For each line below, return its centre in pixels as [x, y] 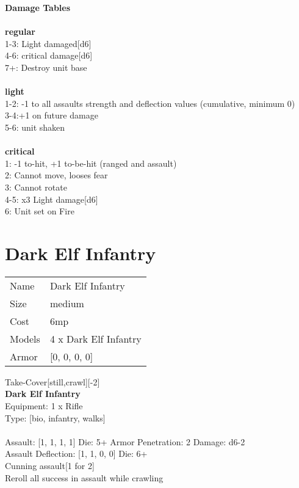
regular [20, 31]
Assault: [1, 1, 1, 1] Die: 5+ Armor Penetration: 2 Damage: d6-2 [125, 441]
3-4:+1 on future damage [52, 115]
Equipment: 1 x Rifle [44, 406]
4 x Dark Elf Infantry [95, 338]
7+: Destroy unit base [46, 67]
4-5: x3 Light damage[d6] [52, 199]
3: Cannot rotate [36, 187]
